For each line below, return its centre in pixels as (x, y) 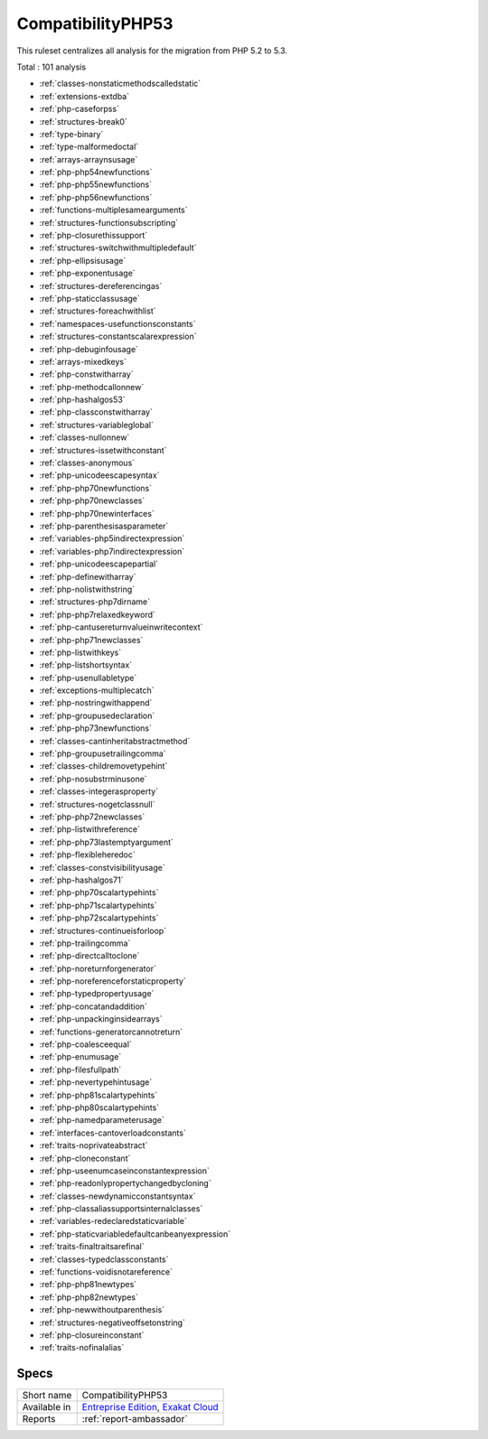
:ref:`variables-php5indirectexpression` (112, 538)
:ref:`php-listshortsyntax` (86, 665)
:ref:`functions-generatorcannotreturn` (111, 1032)
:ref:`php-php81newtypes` (88, 1285)
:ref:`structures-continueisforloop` (103, 930)
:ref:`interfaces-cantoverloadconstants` (113, 1133)
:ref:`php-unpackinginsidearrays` (101, 1019)
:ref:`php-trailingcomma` (85, 943)
